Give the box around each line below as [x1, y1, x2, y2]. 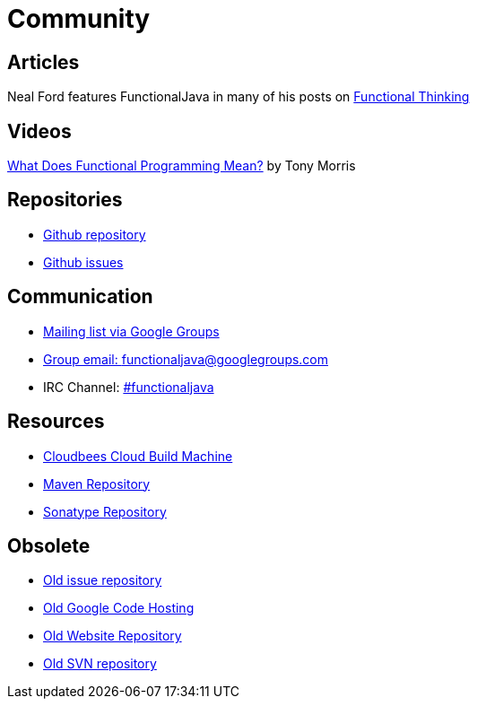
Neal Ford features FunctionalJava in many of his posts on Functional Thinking [7, 89, 470, 105]
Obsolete [7, 534, 91, 557]
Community [7, 4, 151, 34]
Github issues [43, 254, 124, 270]
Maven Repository [43, 475, 151, 492]
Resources [7, 410, 105, 433]
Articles [7, 50, 80, 74]
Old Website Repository [43, 628, 182, 644]
